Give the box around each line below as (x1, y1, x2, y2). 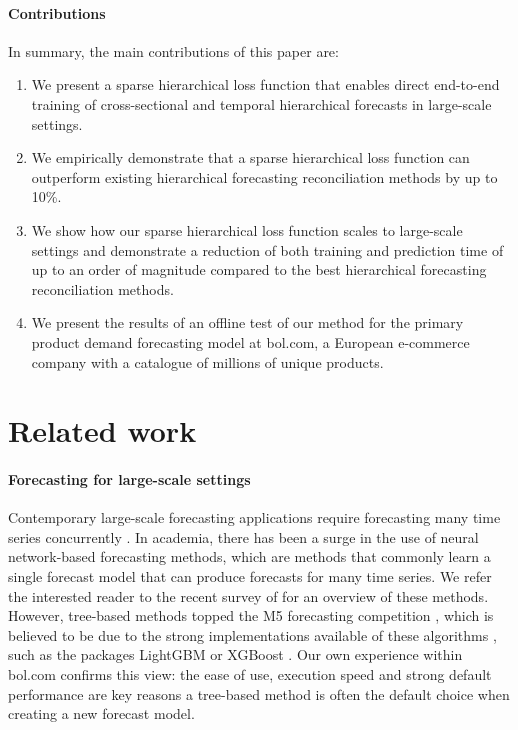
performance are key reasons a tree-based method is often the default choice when (8, 683, 510, 704)
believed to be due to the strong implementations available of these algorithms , (8, 624, 497, 645)
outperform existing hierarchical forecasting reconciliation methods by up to (31, 166, 498, 187)
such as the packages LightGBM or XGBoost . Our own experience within (8, 644, 463, 665)
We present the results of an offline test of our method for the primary (31, 312, 464, 333)
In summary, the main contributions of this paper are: (8, 40, 339, 61)
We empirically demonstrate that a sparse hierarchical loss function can (31, 147, 470, 168)
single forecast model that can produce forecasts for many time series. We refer (8, 566, 492, 587)
